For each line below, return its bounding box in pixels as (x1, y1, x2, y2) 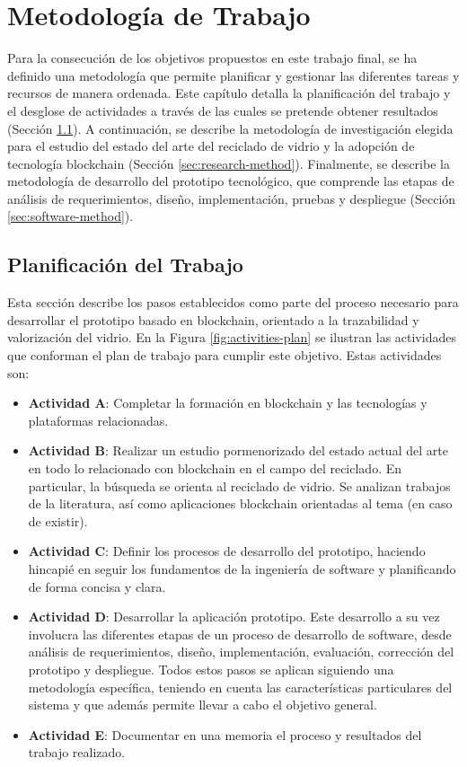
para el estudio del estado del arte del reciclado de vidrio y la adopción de (7, 137, 415, 155)
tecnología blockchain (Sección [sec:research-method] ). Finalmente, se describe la (7, 154, 450, 172)
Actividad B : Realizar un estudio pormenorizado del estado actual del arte (28, 441, 448, 460)
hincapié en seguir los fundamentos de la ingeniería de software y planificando (28, 559, 456, 577)
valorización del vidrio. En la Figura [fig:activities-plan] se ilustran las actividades (7, 328, 456, 347)
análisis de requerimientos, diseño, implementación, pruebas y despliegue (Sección (7, 189, 456, 207)
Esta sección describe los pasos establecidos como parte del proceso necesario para (7, 293, 459, 312)
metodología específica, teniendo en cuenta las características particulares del (28, 677, 453, 696)
